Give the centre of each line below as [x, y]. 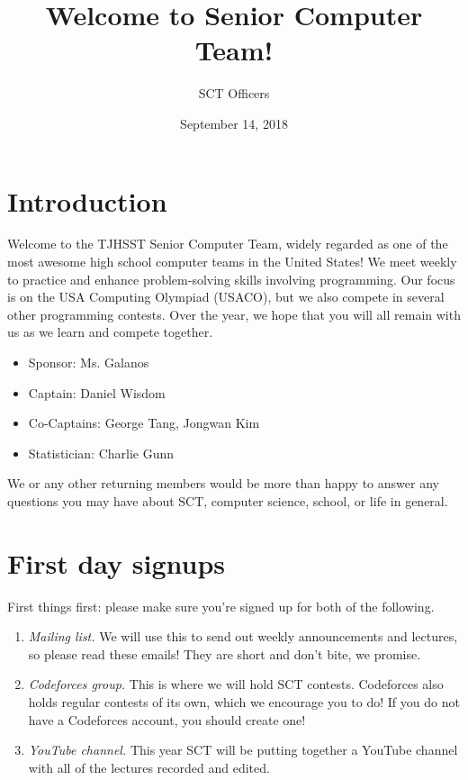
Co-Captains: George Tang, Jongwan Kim [144, 423]
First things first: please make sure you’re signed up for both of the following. [221, 606]
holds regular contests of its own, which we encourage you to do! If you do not [244, 702]
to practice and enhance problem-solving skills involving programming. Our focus [231, 279]
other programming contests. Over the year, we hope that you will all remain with [234, 314]
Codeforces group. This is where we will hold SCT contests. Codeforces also [236, 684]
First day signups [117, 562]
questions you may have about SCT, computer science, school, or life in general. [228, 500]
